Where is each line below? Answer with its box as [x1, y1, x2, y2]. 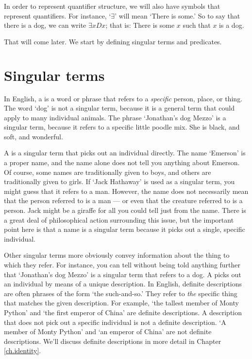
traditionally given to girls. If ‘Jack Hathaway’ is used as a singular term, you [4, 176, 235, 187]
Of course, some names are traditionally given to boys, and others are [4, 167, 211, 177]
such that [183, 20, 211, 30]
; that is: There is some [105, 20, 175, 30]
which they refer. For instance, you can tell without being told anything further [4, 260, 241, 269]
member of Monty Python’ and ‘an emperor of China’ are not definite [4, 326, 212, 337]
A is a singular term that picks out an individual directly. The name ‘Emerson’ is [4, 148, 246, 158]
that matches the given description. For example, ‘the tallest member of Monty [4, 298, 239, 308]
